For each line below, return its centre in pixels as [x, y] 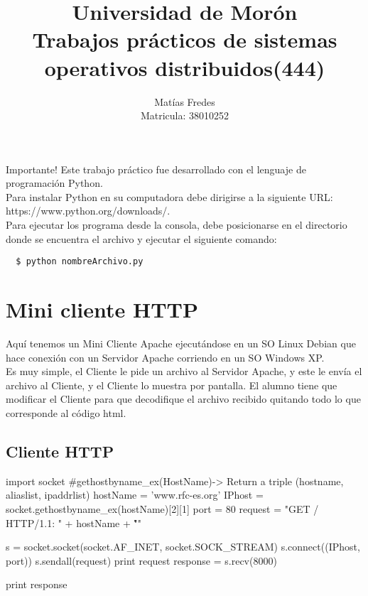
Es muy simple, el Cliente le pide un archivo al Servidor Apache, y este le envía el [184, 371]
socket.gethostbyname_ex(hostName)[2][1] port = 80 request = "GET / [162, 508]
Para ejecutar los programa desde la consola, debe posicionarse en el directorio [177, 225]
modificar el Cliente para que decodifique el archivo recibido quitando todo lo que [183, 399]
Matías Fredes [185, 101]
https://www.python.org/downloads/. [88, 211]
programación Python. [54, 183]
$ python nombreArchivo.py [80, 262]
